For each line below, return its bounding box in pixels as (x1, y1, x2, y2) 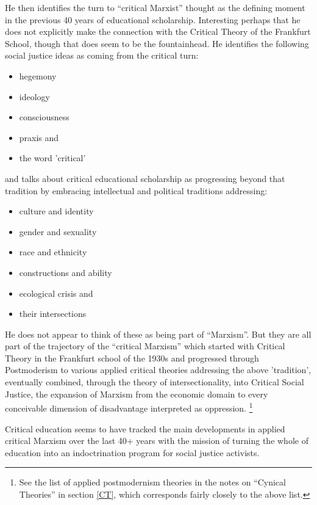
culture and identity (19, 205, 94, 217)
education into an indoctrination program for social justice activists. (5, 446, 260, 459)
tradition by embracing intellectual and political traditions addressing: (5, 184, 268, 197)
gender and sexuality (19, 225, 97, 238)
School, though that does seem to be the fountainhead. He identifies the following (5, 37, 309, 49)
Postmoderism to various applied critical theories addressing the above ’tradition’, (5, 363, 312, 376)
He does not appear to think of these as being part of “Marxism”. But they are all (5, 327, 312, 340)
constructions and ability (19, 266, 112, 278)
